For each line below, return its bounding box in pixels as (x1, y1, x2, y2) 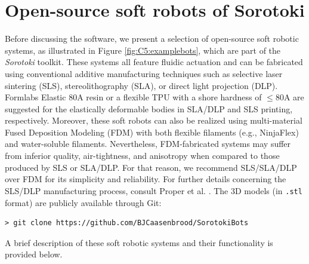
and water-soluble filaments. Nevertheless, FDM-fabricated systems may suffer (5, 137, 291, 150)
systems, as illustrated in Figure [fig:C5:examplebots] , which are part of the (5, 44, 281, 56)
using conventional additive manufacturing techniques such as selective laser (5, 67, 283, 79)
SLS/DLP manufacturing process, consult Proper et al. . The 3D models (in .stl (5, 184, 302, 197)
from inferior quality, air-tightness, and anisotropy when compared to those (5, 149, 280, 162)
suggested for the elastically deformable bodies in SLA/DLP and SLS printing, (5, 102, 293, 115)
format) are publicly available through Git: (5, 196, 162, 208)
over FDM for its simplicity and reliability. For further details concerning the (5, 173, 286, 185)
